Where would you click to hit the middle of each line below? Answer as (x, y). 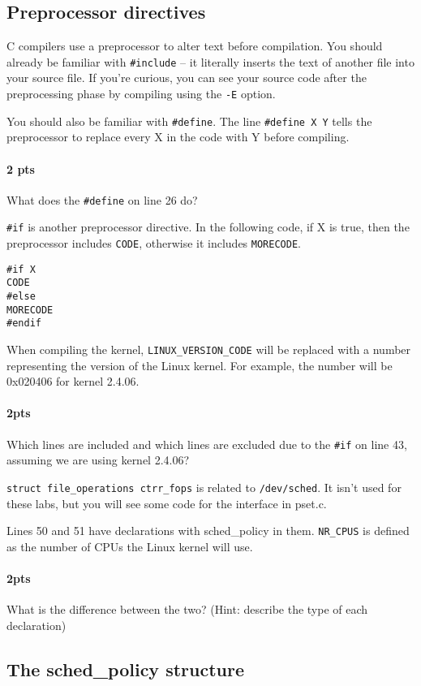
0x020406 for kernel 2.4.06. (73, 381)
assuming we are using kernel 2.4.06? (98, 460)
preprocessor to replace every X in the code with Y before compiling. (178, 137)
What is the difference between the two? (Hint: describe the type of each (187, 609)
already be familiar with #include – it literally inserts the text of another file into (210, 61)
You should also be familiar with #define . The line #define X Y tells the (189, 121)
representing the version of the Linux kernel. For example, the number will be (200, 365)
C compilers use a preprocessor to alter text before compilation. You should (195, 46)
